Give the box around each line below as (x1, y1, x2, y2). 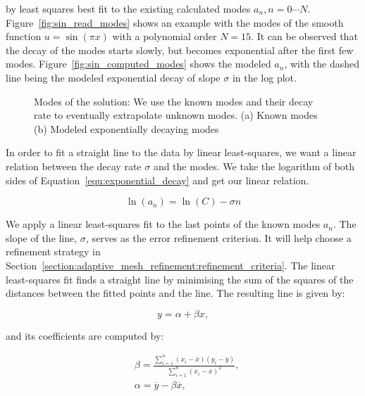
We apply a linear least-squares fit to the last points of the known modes (6, 217, 321, 231)
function (6, 29, 42, 44)
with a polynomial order (112, 29, 217, 44)
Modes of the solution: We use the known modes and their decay (34, 94, 314, 108)
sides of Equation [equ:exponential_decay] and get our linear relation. (6, 172, 309, 187)
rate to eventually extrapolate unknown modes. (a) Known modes (34, 108, 318, 122)
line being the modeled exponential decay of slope (6, 70, 221, 84)
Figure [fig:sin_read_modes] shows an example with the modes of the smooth (6, 15, 344, 30)
